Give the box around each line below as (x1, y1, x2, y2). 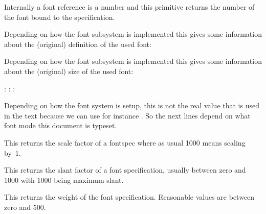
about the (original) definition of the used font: (4, 38, 151, 49)
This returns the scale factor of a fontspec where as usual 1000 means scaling (4, 137, 246, 148)
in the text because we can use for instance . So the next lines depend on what (4, 110, 251, 121)
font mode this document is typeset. (4, 120, 117, 131)
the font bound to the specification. (4, 11, 115, 22)
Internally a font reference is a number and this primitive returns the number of (4, 2, 255, 12)
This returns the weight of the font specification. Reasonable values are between (4, 192, 255, 202)
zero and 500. (4, 201, 46, 212)
